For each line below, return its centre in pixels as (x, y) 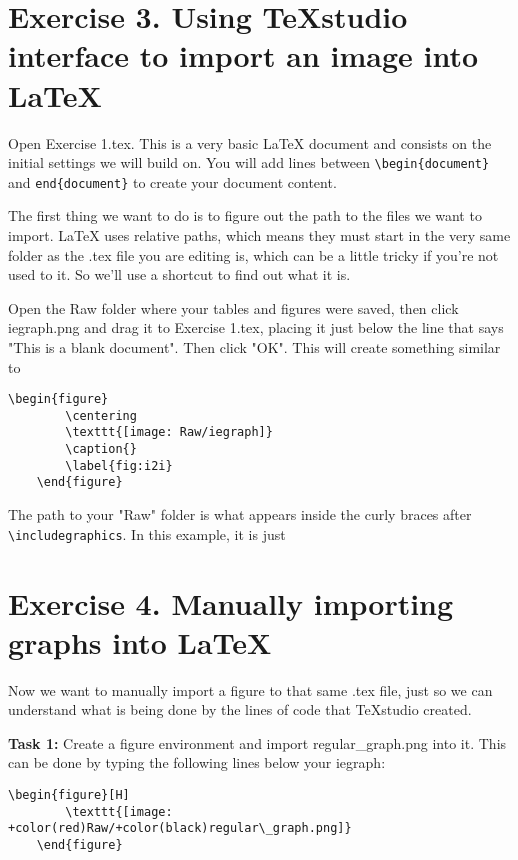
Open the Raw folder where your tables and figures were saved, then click (233, 307)
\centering (101, 415)
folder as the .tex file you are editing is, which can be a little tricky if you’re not (253, 254)
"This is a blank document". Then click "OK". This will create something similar (254, 346)
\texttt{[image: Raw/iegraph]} (169, 432)
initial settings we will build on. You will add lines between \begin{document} (249, 162)
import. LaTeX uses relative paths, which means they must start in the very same (259, 235)
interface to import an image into (243, 55)
